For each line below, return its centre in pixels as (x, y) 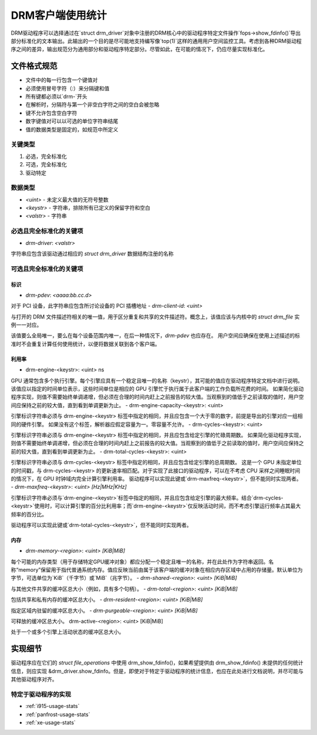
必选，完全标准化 (46, 156)
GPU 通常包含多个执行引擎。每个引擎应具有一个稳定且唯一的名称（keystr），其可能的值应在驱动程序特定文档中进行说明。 (157, 380)
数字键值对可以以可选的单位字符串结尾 (72, 121)
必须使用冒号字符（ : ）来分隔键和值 (68, 88)
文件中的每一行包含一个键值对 (62, 80)
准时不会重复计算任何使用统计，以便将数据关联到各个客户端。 (85, 344)
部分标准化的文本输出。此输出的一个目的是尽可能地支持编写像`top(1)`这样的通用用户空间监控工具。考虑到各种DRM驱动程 (156, 41)
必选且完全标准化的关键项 (47, 231)
